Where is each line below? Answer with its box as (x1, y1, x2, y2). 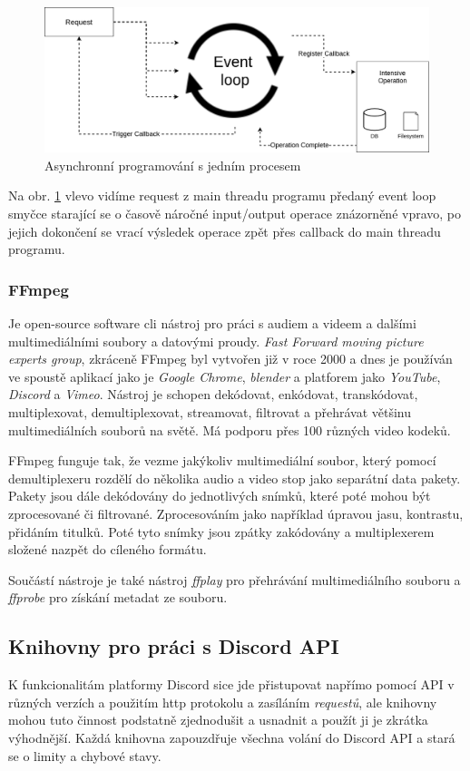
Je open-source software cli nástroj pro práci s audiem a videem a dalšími (8, 314, 416, 333)
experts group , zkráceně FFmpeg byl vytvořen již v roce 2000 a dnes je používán (8, 349, 453, 368)
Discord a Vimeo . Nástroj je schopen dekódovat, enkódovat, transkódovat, (8, 385, 418, 404)
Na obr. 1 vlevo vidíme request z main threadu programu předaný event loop (8, 186, 436, 205)
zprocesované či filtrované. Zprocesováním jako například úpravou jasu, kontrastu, (8, 503, 464, 522)
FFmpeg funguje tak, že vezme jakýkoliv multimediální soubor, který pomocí (8, 451, 436, 470)
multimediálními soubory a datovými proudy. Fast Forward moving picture (8, 331, 424, 350)
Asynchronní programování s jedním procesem (44, 155, 301, 174)
